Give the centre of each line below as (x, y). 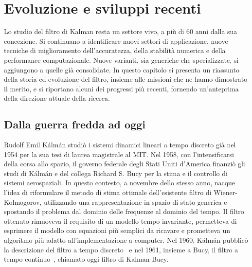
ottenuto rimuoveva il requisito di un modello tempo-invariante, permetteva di (120, 221)
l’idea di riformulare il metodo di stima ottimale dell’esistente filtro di (108, 192)
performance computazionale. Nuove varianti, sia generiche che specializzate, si (121, 60)
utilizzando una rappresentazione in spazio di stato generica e (135, 202)
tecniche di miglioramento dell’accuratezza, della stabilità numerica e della (115, 50)
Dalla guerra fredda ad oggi (75, 124)
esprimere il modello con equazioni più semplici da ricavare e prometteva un (117, 230)
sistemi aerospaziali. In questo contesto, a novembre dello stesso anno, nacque (120, 183)
